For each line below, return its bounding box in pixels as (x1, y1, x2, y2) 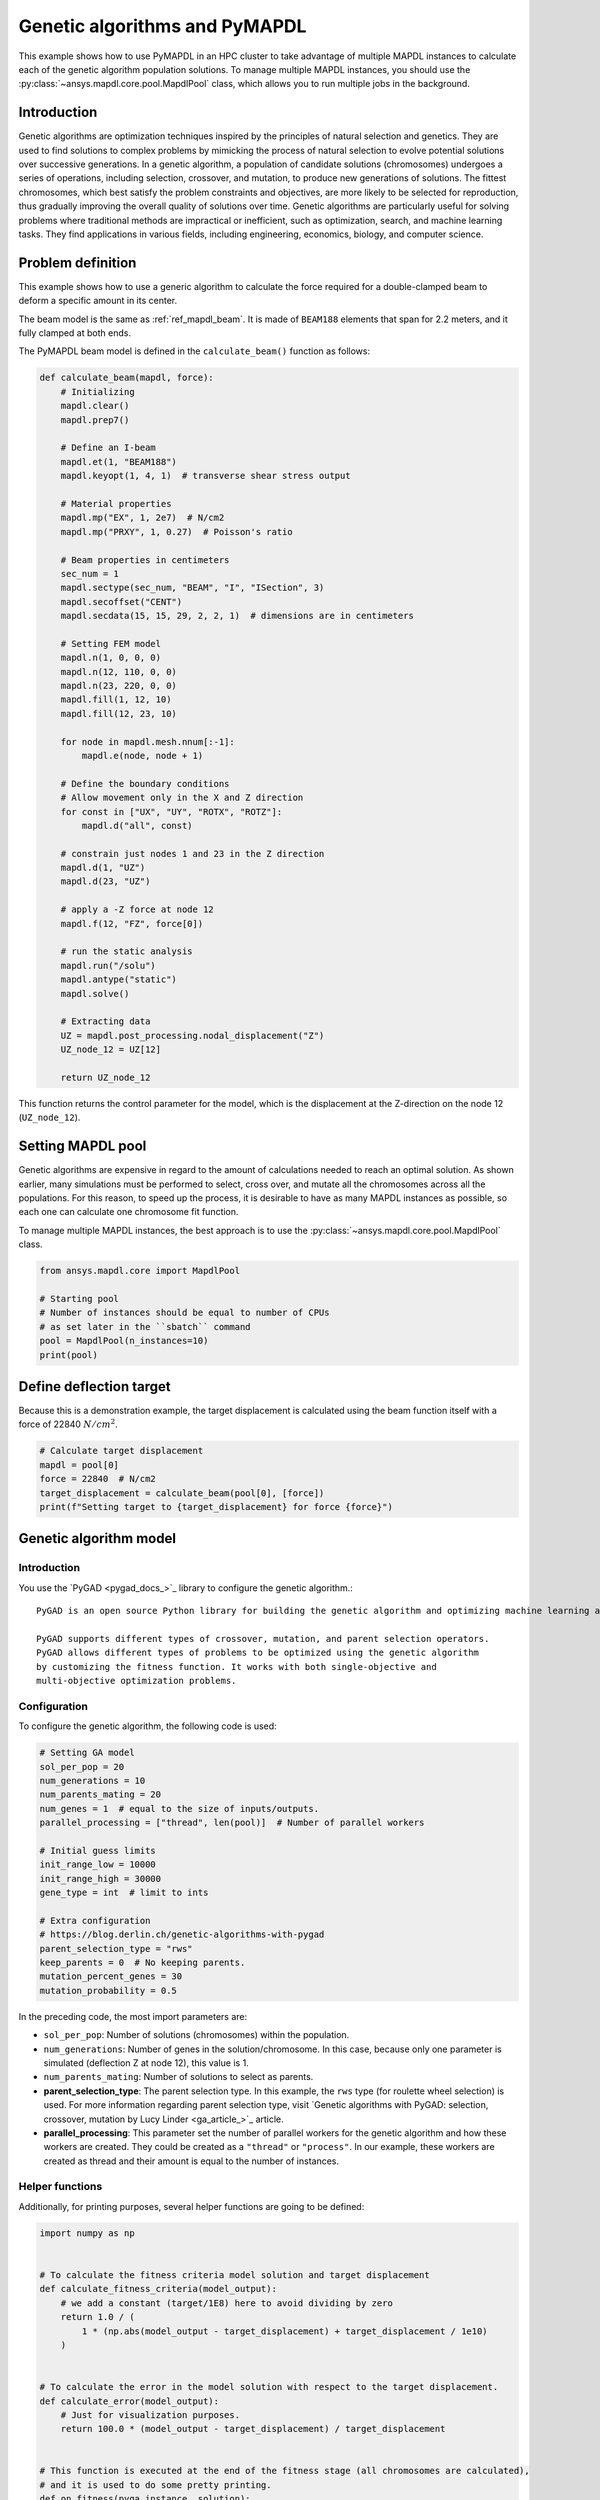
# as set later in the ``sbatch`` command (39, 1321, 251, 1332)
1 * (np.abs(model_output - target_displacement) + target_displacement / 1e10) (81, 2325, 489, 2337)
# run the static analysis (60, 946, 194, 957)
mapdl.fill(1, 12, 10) (60, 694, 172, 705)
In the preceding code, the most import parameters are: (18, 2010, 248, 2022)
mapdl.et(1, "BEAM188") (60, 456, 177, 467)
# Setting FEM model (60, 638, 162, 649)
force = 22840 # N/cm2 (39, 1473, 157, 1485)
